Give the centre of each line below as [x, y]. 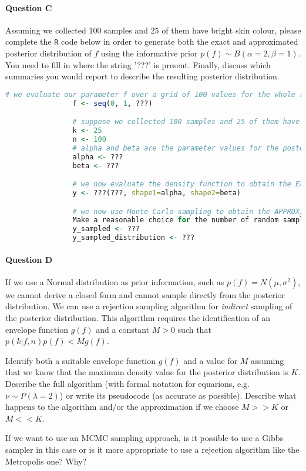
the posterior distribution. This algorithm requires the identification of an [138, 318]
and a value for [211, 360]
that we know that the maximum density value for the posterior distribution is [147, 372]
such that [194, 329]
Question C [29, 7]
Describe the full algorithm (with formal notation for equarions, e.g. [127, 383]
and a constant [123, 329]
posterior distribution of [48, 53]
